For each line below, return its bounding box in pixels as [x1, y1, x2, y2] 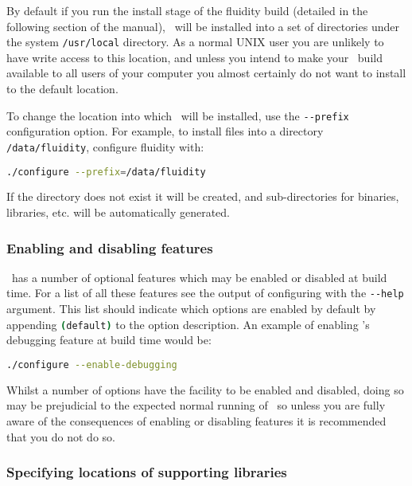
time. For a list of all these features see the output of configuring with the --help [6, 284, 404, 301]
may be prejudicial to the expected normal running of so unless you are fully [6, 397, 386, 413]
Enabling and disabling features [6, 237, 213, 257]
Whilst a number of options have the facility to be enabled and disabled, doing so [6, 381, 404, 398]
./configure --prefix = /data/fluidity [6, 166, 206, 178]
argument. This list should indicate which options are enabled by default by [6, 300, 376, 317]
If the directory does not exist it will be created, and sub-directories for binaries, [6, 188, 399, 205]
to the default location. [6, 80, 119, 97]
